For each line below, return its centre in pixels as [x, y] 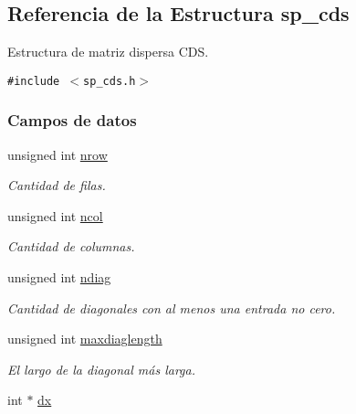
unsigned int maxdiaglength [85, 339]
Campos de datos [72, 120]
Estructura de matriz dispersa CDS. [108, 52]
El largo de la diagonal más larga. [101, 369]
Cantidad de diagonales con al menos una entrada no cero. [172, 308]
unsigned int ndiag [59, 277]
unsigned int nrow [58, 154]
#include [34, 81]
